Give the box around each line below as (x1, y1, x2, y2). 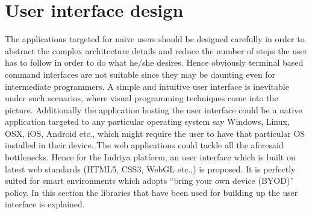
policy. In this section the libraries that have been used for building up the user (5, 186, 298, 198)
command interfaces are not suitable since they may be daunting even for (5, 68, 276, 80)
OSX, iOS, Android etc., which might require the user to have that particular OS (5, 127, 305, 139)
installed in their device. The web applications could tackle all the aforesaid (5, 139, 284, 151)
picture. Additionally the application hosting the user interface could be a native (5, 103, 302, 116)
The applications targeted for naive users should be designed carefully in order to (5, 33, 305, 45)
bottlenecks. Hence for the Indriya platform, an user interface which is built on (5, 151, 296, 163)
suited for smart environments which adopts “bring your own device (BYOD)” (5, 174, 295, 187)
